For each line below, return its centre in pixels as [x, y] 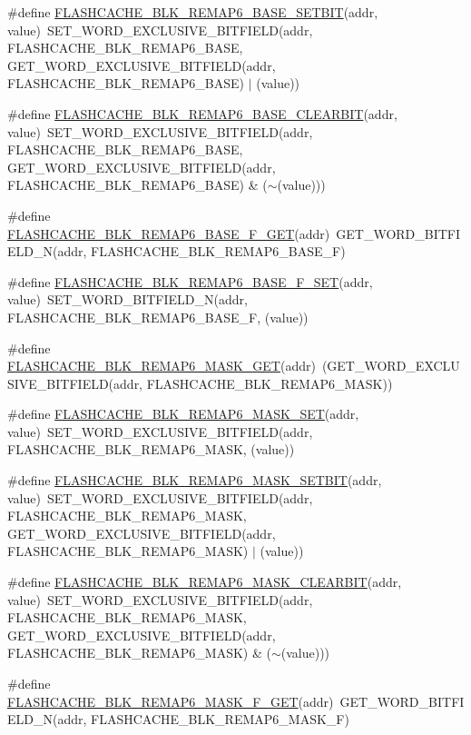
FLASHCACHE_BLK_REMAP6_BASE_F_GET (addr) [169, 233]
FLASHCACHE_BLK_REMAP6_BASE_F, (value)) [158, 317]
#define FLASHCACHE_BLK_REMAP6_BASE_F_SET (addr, [190, 281]
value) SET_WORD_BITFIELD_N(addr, [128, 299]
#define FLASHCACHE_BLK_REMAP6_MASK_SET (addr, [183, 414]
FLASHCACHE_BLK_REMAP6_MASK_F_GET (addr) [171, 701]
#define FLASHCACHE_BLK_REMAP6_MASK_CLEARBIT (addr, [205, 582]
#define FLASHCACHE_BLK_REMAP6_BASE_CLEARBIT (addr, [202, 113]
